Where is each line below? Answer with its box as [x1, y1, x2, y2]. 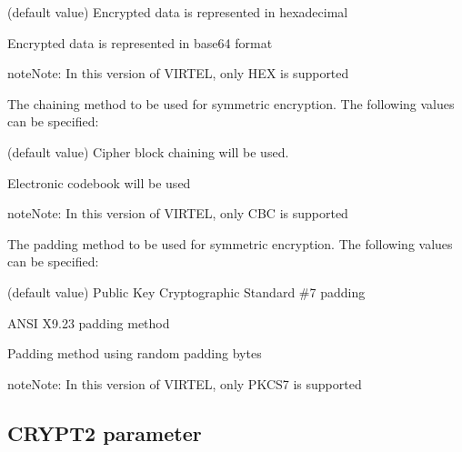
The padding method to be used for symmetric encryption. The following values [7, 234, 453, 253]
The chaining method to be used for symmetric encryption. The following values [7, 94, 455, 113]
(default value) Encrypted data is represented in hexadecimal [7, 3, 348, 21]
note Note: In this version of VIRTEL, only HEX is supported [7, 64, 349, 83]
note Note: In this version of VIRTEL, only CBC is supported [7, 204, 348, 223]
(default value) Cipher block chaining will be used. [7, 142, 289, 161]
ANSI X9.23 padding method [7, 313, 170, 332]
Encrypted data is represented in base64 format [7, 33, 273, 52]
